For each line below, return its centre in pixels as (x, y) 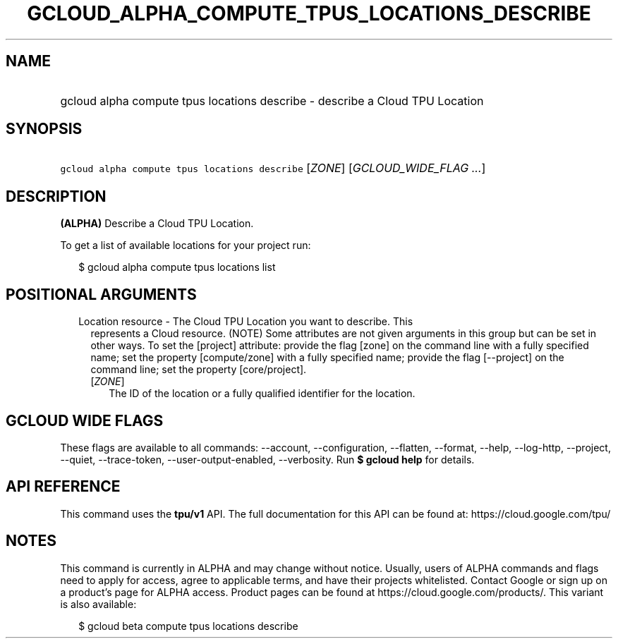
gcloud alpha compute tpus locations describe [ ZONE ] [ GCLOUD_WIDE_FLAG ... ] (273, 168)
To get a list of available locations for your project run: (186, 245)
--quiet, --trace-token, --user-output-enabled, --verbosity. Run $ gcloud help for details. (267, 459)
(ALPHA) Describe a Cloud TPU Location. (157, 224)
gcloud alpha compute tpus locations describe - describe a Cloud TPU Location (272, 101)
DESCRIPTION (56, 196)
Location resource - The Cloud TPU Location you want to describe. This (246, 322)
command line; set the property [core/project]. (199, 370)
